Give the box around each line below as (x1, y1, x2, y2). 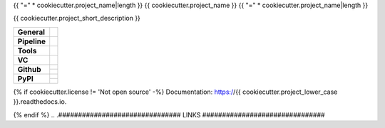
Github (17, 64, 41, 74)
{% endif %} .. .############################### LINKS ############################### (13, 110, 325, 119)
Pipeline (17, 36, 46, 46)
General (17, 27, 46, 37)
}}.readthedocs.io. (13, 97, 67, 106)
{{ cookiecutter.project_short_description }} (13, 14, 140, 23)
